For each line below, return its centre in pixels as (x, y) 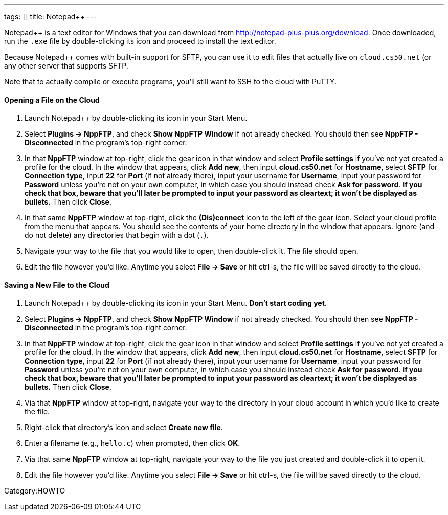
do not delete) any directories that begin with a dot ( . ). (117, 235)
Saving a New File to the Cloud (57, 285)
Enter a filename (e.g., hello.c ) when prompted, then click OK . (132, 443)
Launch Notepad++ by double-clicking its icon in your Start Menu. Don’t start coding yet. (176, 303)
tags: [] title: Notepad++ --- (51, 17)
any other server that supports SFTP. (66, 66)
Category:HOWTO (35, 491)
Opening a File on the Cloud (52, 100)
